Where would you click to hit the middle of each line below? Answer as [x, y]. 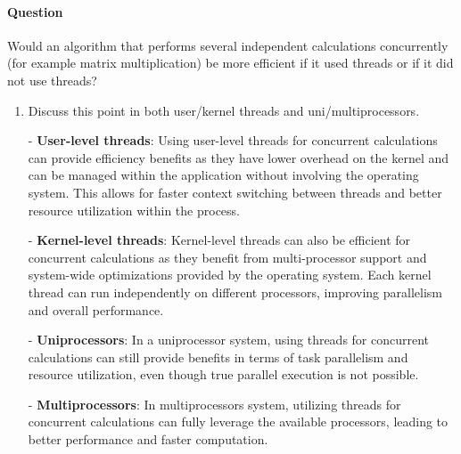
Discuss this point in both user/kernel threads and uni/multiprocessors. [224, 110]
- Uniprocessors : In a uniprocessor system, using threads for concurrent [229, 340]
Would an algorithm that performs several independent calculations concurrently [228, 45]
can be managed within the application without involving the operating [223, 175]
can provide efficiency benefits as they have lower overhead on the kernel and [239, 157]
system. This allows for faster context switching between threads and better [235, 192]
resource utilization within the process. [134, 210]
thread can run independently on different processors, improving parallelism [235, 292]
